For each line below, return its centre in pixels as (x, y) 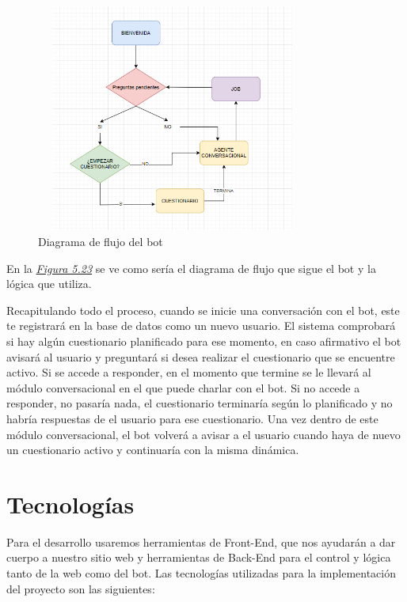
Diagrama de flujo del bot (101, 242)
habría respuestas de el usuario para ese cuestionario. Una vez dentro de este (192, 418)
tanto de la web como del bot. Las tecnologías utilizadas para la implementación (201, 573)
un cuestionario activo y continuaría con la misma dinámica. (153, 450)
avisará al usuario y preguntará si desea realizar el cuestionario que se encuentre (201, 356)
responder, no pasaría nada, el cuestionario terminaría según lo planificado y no (200, 403)
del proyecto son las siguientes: (81, 588)
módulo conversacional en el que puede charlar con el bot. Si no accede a (183, 387)
